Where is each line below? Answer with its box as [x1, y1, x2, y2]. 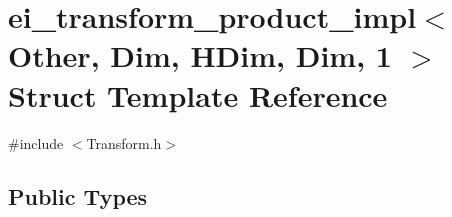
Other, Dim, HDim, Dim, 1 [8, 35, 392, 76]
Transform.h [86, 132, 162, 153]
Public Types [8, 181, 148, 212]
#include [8, 132, 64, 153]
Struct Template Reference [8, 74, 388, 115]
